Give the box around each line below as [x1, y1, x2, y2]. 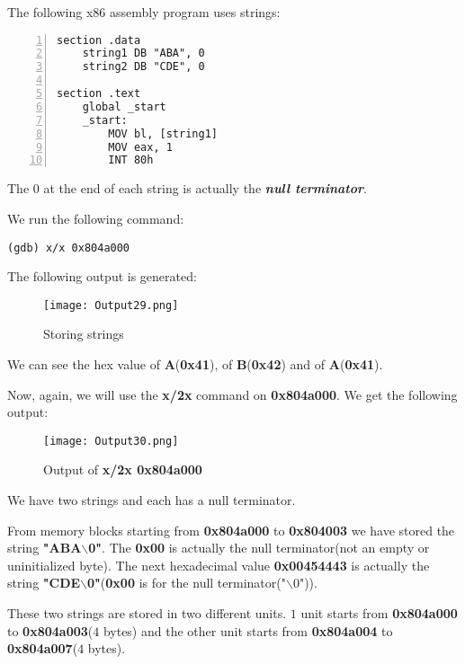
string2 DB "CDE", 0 [82, 60, 205, 74]
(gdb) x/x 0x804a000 [7, 241, 130, 254]
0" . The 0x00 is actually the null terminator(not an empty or [88, 538, 430, 557]
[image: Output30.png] [43, 434, 179, 447]
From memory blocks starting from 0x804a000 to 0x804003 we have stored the [7, 520, 455, 539]
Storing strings [43, 324, 124, 343]
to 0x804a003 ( [7, 621, 94, 640]
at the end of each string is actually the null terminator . [43, 179, 367, 198]
